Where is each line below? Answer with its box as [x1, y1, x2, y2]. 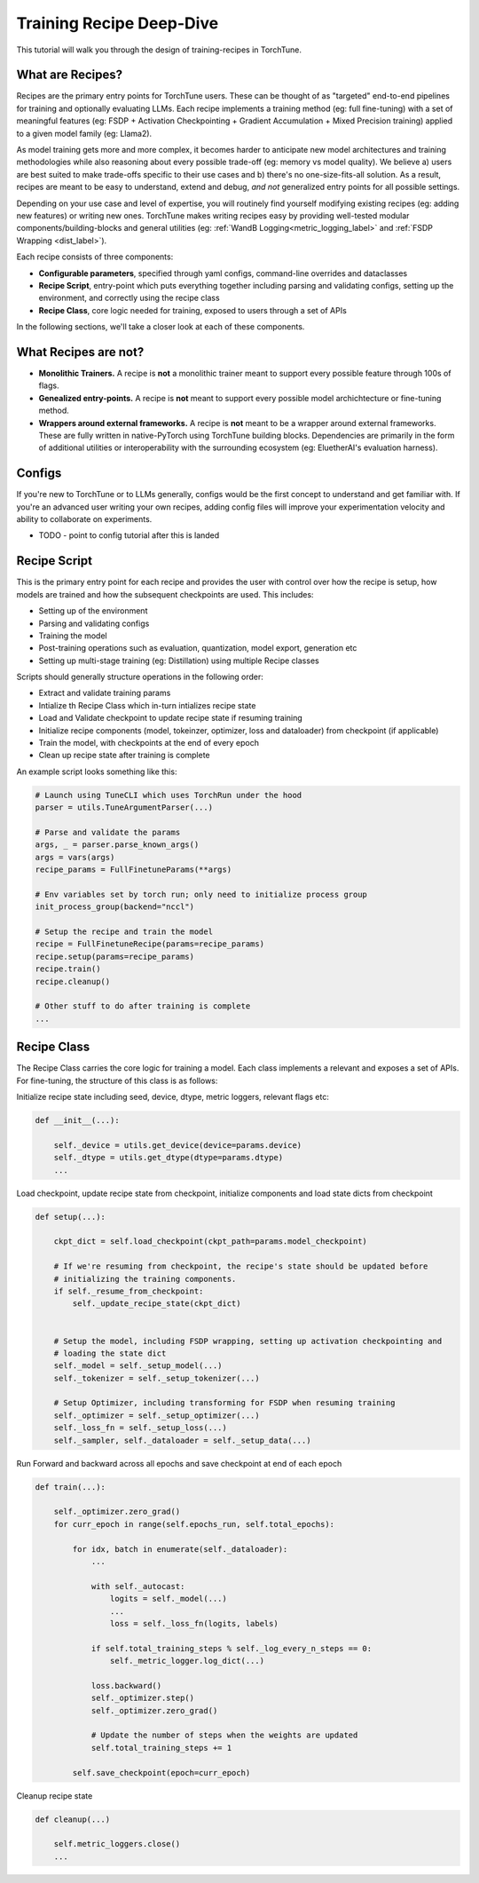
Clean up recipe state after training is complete [38, 750, 210, 761]
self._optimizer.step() [90, 1693, 195, 1704]
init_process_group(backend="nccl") [35, 902, 195, 912]
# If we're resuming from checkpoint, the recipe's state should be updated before [53, 1262, 428, 1271]
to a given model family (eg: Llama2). [16, 128, 153, 138]
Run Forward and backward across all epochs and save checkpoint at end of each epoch [16, 1458, 342, 1468]
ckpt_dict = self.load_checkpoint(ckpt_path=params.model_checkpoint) [53, 1237, 368, 1246]
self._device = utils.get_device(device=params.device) [53, 1140, 302, 1150]
